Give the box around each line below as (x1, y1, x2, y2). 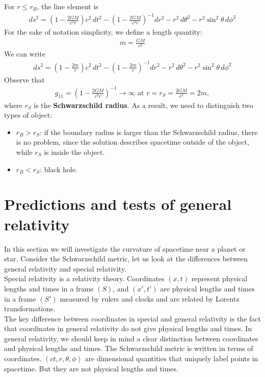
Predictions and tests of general (4, 194, 232, 214)
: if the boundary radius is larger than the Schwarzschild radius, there (40, 126, 258, 137)
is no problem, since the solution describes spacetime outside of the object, (16, 137, 249, 147)
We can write (4, 48, 45, 59)
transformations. (4, 303, 56, 314)
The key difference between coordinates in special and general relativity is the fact (4, 313, 261, 324)
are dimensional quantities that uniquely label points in (85, 353, 258, 364)
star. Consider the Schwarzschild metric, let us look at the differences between (4, 253, 248, 264)
